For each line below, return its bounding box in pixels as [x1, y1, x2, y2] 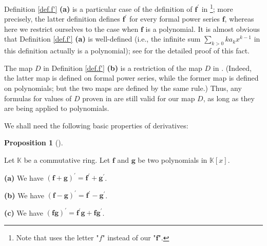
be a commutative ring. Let [24, 154, 110, 165]
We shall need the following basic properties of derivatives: [4, 120, 188, 130]
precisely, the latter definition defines [4, 13, 120, 24]
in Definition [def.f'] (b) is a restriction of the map [43, 62, 202, 73]
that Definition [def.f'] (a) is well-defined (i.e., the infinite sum [4, 33, 201, 44]
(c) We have [4, 207, 44, 218]
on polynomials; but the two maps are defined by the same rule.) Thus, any [4, 83, 242, 93]
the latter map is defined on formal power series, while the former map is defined [4, 72, 259, 83]
